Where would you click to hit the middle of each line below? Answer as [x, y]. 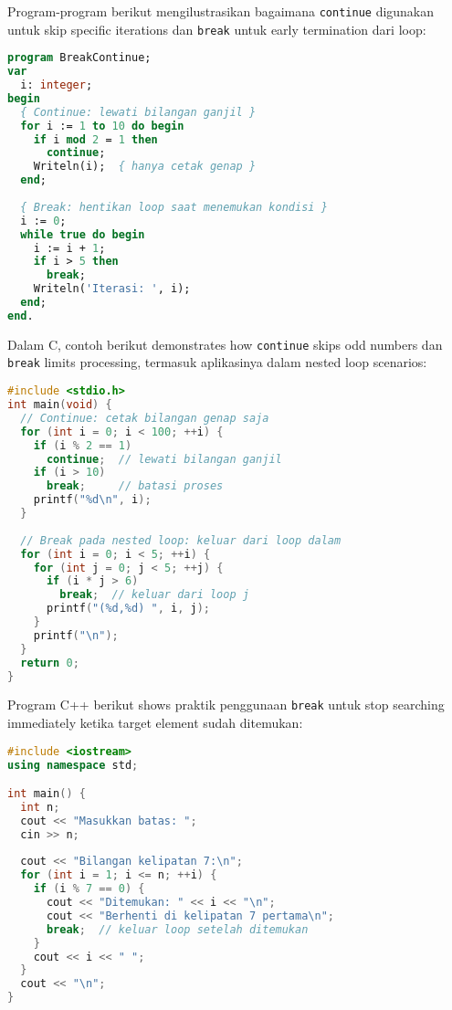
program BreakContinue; [79, 58]
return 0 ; [50, 663]
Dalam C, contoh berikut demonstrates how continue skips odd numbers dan [225, 344]
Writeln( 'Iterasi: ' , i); [112, 289]
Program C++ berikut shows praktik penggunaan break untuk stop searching [226, 705]
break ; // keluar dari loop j [154, 595]
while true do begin [83, 234]
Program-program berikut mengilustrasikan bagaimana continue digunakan [221, 11]
